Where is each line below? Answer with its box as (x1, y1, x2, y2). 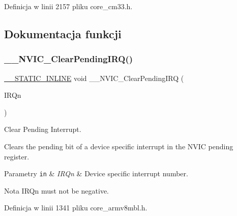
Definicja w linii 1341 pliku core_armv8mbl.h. (4, 202, 147, 213)
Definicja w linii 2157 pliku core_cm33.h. (4, 1, 133, 11)
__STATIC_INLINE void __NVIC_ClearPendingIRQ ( (4, 72, 184, 83)
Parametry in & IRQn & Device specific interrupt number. (4, 168, 188, 179)
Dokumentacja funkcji (4, 25, 122, 41)
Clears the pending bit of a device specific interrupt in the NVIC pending (4, 141, 233, 151)
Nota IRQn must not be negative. (4, 185, 109, 196)
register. (4, 151, 29, 161)
